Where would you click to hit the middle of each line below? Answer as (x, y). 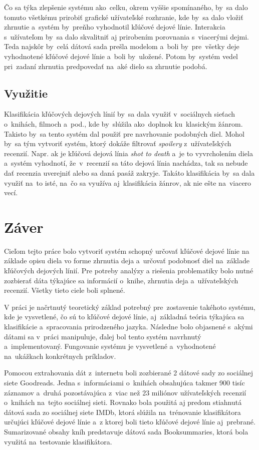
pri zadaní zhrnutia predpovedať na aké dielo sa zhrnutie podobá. (106, 66)
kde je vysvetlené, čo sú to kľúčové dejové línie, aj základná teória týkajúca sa (124, 317)
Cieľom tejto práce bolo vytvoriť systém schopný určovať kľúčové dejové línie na (127, 251)
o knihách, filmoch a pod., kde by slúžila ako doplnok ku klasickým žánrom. (123, 123)
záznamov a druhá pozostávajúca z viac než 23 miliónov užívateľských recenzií (125, 392)
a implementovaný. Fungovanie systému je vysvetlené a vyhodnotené (110, 346)
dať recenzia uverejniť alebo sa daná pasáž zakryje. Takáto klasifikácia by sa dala (129, 172)
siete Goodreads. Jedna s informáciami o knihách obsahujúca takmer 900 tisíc (124, 382)
